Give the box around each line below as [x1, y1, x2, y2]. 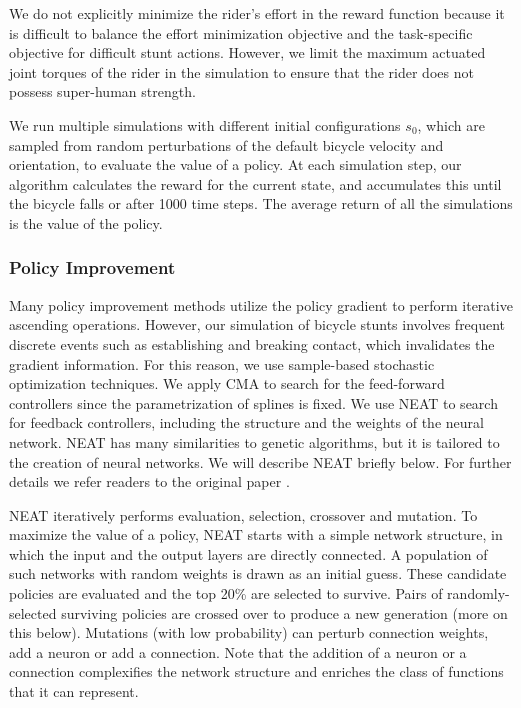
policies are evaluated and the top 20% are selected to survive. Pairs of [9, 583, 443, 604]
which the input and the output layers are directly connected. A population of [9, 543, 488, 564]
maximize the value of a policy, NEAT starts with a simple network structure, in [9, 524, 503, 545]
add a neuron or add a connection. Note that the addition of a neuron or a [9, 641, 467, 662]
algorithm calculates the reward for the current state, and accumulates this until [9, 173, 502, 194]
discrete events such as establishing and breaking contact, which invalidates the [9, 333, 495, 354]
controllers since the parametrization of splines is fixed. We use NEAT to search [9, 392, 498, 413]
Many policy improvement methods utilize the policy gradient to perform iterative [9, 294, 513, 315]
